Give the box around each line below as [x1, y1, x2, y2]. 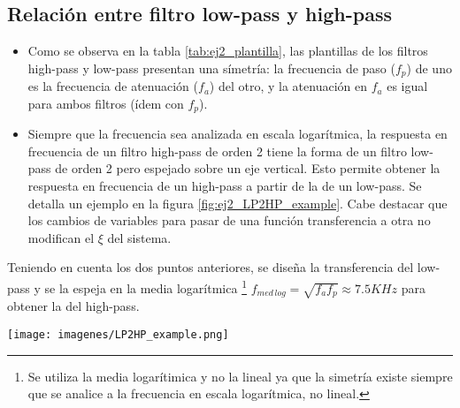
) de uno [406, 58, 452, 77]
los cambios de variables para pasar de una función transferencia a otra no [27, 211, 431, 230]
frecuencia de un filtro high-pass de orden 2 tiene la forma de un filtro [27, 141, 407, 160]
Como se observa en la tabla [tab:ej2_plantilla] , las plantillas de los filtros [27, 42, 428, 60]
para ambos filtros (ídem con [27, 94, 184, 112]
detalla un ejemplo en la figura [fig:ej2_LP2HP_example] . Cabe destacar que [27, 193, 448, 212]
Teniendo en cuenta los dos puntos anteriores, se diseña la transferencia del [7, 258, 414, 276]
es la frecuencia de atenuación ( [27, 77, 199, 95]
